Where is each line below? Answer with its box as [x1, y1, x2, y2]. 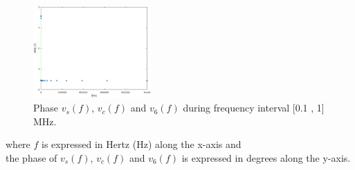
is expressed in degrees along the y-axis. [181, 150, 351, 164]
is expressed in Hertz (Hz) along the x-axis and [42, 137, 242, 151]
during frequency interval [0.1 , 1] [183, 100, 325, 115]
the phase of [6, 150, 57, 164]
